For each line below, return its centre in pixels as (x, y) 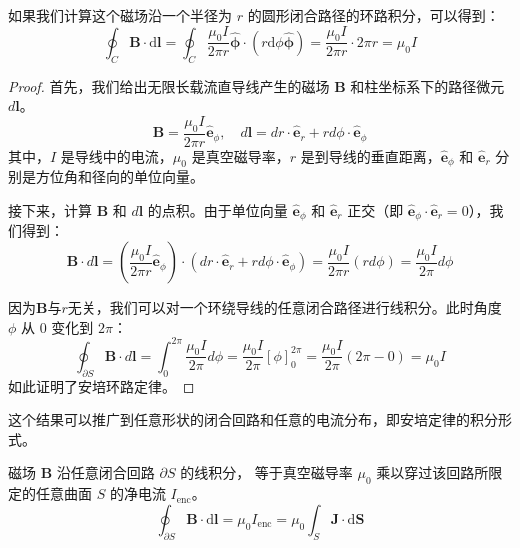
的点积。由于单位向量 (217, 210)
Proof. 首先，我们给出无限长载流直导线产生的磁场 (169, 85)
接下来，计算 (50, 210)
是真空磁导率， (240, 155)
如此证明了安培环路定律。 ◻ (101, 385)
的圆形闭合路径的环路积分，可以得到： (373, 15)
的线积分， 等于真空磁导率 (266, 472)
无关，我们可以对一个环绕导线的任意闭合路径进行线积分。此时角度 (284, 307)
